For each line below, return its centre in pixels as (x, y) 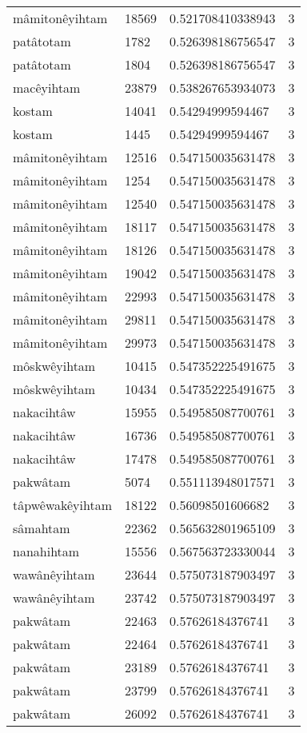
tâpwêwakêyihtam (62, 505)
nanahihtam (46, 551)
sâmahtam (42, 528)
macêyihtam (47, 88)
